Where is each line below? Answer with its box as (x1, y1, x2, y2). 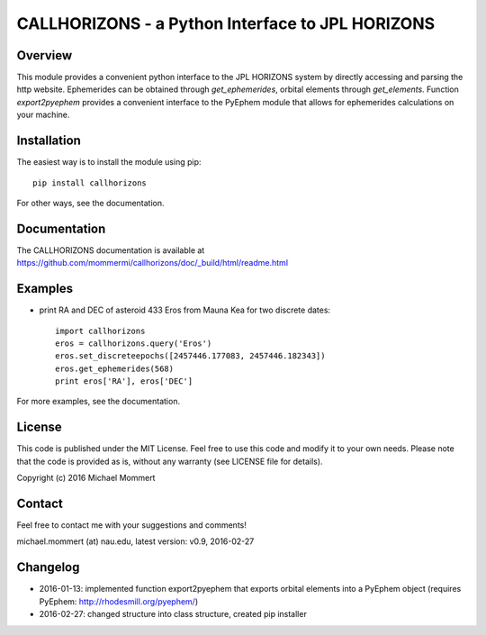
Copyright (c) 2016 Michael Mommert (16, 473, 156, 484)
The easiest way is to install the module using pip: (16, 157, 202, 168)
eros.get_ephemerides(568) (55, 363, 175, 374)
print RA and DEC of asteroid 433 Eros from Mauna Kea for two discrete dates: (39, 304, 331, 315)
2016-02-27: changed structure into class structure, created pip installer (39, 609, 308, 620)
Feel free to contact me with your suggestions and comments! (16, 520, 247, 531)
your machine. (16, 109, 70, 121)
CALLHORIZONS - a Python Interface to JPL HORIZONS (16, 14, 436, 33)
